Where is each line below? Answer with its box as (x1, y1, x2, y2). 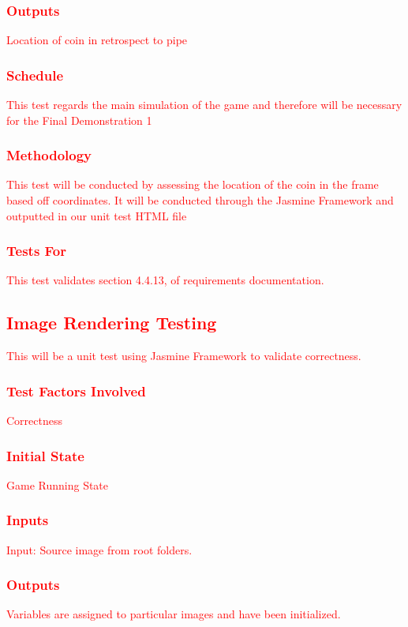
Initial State (6, 445, 84, 465)
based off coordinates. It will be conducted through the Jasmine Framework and (6, 192, 394, 208)
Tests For (6, 241, 67, 261)
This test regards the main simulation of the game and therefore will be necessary (6, 96, 402, 113)
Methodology (6, 145, 92, 165)
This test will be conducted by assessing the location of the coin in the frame (6, 176, 379, 193)
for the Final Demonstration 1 (6, 111, 152, 128)
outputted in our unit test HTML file (6, 207, 187, 223)
